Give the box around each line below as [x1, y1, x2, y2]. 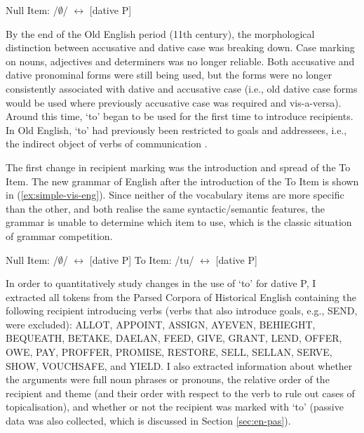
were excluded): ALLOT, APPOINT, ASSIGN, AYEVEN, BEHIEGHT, [6, 317, 316, 331]
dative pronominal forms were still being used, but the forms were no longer [6, 67, 332, 82]
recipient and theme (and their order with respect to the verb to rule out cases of [6, 385, 355, 400]
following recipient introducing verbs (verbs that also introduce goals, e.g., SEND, [6, 303, 358, 318]
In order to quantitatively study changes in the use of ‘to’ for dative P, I [6, 276, 316, 291]
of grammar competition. [6, 228, 113, 243]
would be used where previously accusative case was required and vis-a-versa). [6, 95, 342, 109]
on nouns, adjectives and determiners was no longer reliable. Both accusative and [6, 53, 355, 68]
